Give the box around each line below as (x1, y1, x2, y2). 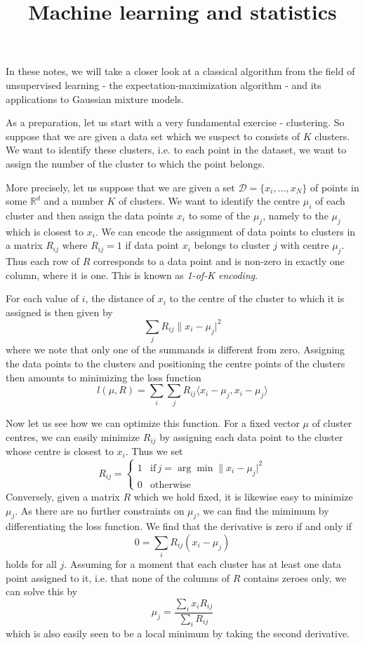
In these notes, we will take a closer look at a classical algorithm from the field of (6, 64, 355, 79)
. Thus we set (125, 444, 183, 459)
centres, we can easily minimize (6, 430, 140, 444)
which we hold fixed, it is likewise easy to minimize (133, 489, 353, 503)
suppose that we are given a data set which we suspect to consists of (6, 128, 300, 143)
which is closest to (6, 224, 84, 238)
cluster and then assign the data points (6, 208, 174, 222)
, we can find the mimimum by (197, 503, 329, 517)
